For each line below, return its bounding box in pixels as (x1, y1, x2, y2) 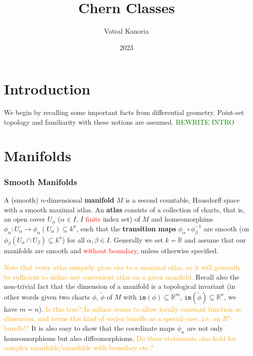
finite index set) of (85, 214, 140, 224)
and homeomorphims (151, 214, 214, 224)
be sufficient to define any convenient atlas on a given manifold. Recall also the (4, 271, 239, 281)
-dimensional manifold (44, 195, 114, 205)
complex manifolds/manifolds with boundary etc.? (4, 342, 154, 353)
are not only (187, 322, 223, 333)
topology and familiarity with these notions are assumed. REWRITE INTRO (4, 116, 235, 127)
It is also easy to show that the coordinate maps (31, 322, 175, 333)
